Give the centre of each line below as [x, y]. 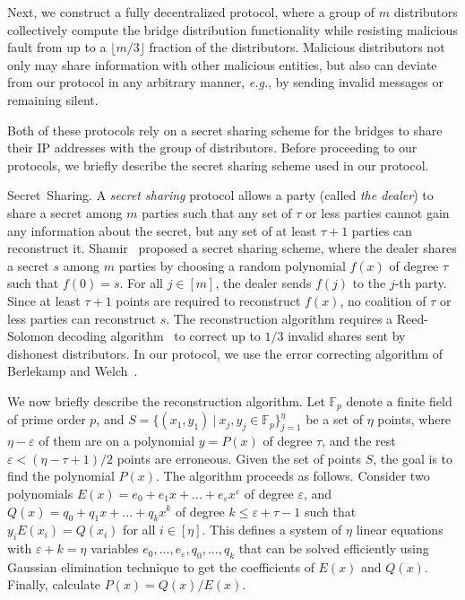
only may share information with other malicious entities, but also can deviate [222, 64]
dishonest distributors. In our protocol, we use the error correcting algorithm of [225, 353]
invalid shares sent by [347, 336]
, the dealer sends [263, 283]
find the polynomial [61, 476]
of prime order [47, 419]
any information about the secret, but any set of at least [162, 230]
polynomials [40, 493]
